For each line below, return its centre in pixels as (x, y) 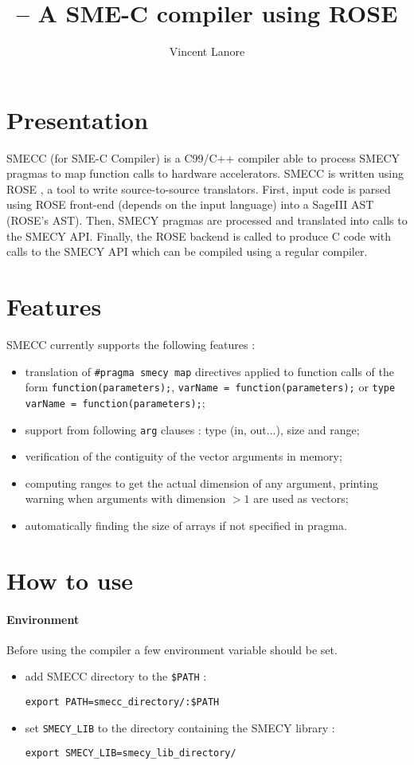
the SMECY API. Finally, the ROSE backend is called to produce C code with (199, 235)
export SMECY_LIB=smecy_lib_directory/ (131, 753)
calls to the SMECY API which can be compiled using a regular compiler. (187, 251)
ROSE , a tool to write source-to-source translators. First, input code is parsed (199, 188)
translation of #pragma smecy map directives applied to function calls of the (209, 371)
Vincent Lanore (207, 51)
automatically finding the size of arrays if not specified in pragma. (186, 525)
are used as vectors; (301, 498)
